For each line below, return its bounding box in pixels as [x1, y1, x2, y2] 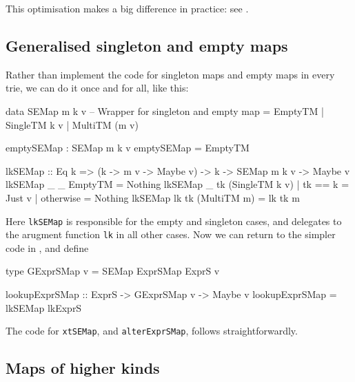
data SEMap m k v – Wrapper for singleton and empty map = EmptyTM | [6, 103, 324, 118]
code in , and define [6, 240, 89, 255]
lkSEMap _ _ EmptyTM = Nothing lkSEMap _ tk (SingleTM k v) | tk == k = [6, 177, 349, 191]
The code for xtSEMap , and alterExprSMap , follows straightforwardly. [6, 323, 298, 338]
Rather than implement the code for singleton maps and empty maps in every [6, 67, 335, 81]
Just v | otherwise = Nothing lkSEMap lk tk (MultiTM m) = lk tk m [6, 190, 300, 204]
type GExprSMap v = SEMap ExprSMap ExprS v [6, 264, 220, 278]
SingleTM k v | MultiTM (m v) [6, 117, 139, 131]
